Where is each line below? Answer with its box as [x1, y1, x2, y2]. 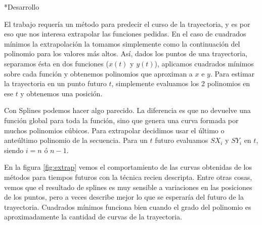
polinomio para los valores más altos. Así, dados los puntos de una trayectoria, [4, 48, 248, 59]
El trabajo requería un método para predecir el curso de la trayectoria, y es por [4, 18, 250, 29]
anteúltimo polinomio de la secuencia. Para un [4, 135, 148, 145]
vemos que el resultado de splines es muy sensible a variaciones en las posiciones [4, 181, 252, 192]
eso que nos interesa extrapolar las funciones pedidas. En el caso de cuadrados [4, 28, 246, 39]
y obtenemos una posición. [20, 88, 103, 98]
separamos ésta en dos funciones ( [4, 58, 109, 68]
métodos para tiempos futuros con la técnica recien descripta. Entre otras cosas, [4, 171, 252, 182]
